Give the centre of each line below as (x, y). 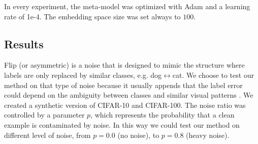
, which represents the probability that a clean (163, 115)
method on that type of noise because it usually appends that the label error (123, 85)
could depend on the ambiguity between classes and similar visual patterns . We (129, 95)
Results (24, 44)
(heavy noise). (208, 135)
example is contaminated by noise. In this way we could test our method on (122, 124)
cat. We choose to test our (213, 75)
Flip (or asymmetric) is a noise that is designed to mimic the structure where (124, 65)
